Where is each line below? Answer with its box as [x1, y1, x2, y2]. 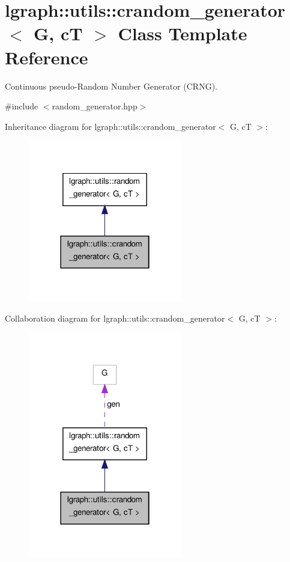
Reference [5, 44, 88, 69]
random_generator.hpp [52, 100, 137, 112]
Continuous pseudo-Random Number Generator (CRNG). [5, 79, 217, 92]
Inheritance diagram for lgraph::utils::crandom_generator [5, 120, 216, 132]
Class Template [118, 21, 247, 46]
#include [5, 100, 38, 112]
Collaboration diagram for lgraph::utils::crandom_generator [5, 311, 225, 324]
